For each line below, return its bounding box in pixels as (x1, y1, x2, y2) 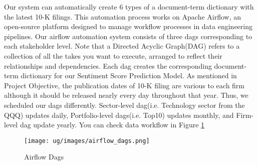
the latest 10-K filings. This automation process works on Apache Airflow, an (4, 11, 241, 22)
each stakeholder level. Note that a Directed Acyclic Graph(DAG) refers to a (4, 41, 240, 51)
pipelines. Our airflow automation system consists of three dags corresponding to (4, 31, 252, 41)
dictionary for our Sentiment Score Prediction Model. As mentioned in (21, 70, 237, 81)
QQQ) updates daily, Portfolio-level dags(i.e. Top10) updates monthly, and (4, 109, 234, 120)
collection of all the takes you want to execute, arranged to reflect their (4, 50, 222, 61)
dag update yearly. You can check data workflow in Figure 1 (20, 119, 205, 130)
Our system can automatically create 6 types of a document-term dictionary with (4, 2, 254, 12)
